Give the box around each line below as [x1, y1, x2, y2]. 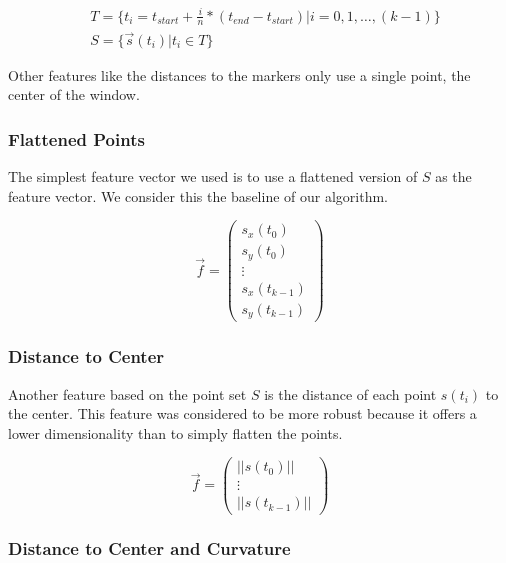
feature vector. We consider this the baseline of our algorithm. [8, 185, 388, 206]
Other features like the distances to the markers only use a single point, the [8, 64, 471, 85]
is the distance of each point [264, 383, 437, 404]
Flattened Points [8, 126, 145, 151]
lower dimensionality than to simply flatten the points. [8, 422, 343, 443]
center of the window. [8, 84, 140, 105]
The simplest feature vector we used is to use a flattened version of [8, 166, 418, 187]
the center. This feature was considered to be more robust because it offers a [8, 403, 477, 424]
